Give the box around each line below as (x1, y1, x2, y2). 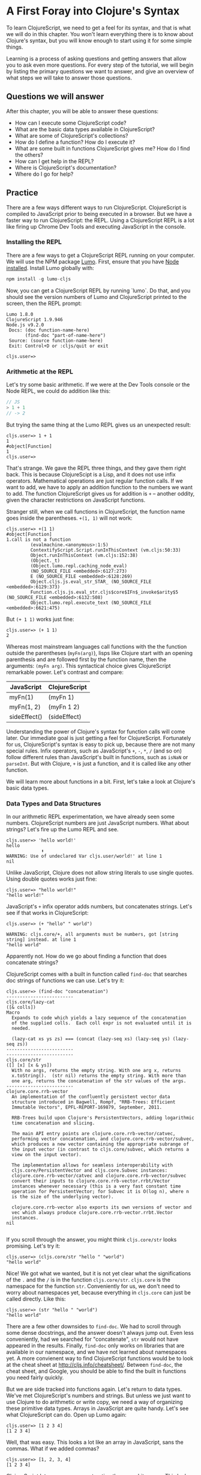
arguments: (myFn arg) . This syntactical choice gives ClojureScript (6, 662, 171, 669)
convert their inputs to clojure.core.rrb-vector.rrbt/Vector (11, 1178, 170, 1184)
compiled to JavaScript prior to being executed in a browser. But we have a (6, 210, 192, 217)
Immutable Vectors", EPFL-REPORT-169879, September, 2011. (11, 1104, 163, 1110)
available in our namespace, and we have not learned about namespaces (6, 1348, 187, 1355)
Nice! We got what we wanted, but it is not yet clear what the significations (6, 1269, 191, 1276)
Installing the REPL (6, 238, 62, 246)
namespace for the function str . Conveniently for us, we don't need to (6, 1283, 181, 1290)
